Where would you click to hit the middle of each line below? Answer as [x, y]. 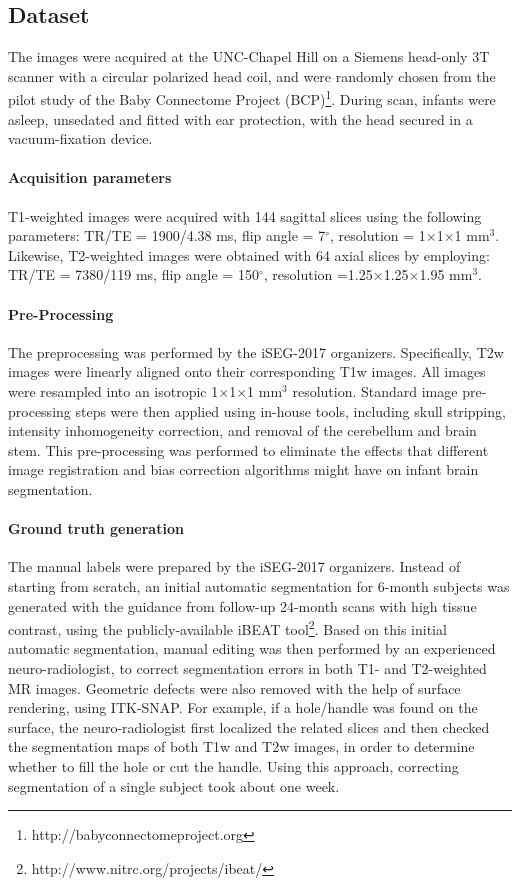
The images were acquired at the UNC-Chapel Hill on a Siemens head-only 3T [249, 56]
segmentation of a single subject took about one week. [174, 785]
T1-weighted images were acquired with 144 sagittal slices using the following [245, 215]
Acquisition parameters [90, 177]
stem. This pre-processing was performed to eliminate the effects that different [248, 449]
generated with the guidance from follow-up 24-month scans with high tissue [242, 605]
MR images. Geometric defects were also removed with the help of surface [234, 687]
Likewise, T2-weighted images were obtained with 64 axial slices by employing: [249, 254]
